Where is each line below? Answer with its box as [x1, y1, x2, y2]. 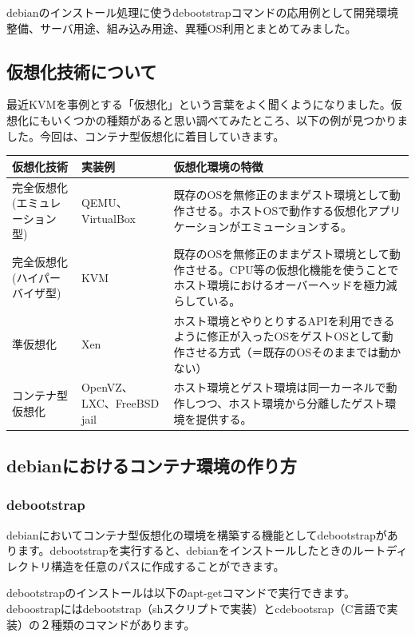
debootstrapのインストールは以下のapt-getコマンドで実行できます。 [6, 584, 356, 601]
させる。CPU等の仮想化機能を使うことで [184, 261, 399, 277]
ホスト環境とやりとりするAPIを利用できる [173, 312, 395, 328]
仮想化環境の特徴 [173, 157, 263, 174]
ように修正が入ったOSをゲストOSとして [173, 328, 382, 344]
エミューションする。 [240, 217, 353, 234]
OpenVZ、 [81, 379, 133, 396]
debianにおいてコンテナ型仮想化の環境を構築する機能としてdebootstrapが [6, 526, 387, 543]
